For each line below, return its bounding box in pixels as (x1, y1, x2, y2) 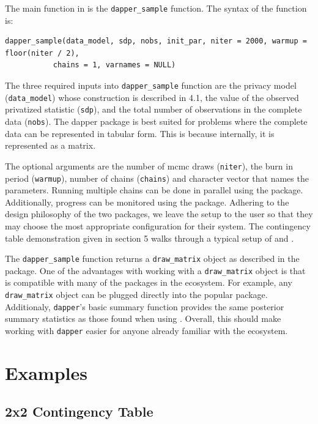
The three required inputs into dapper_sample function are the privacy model (5, 79, 297, 92)
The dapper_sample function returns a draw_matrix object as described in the (5, 252, 300, 265)
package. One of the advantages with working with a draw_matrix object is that (5, 264, 306, 277)
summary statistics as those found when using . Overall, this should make (5, 312, 281, 325)
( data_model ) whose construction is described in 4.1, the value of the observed (5, 91, 299, 103)
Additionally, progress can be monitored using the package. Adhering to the (5, 195, 289, 208)
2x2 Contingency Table (5, 402, 153, 421)
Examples (5, 360, 87, 385)
